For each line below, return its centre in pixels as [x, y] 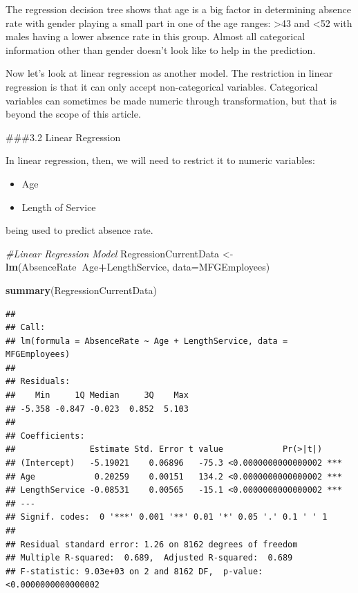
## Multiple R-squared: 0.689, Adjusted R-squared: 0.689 [149, 558]
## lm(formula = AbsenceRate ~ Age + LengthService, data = [147, 341]
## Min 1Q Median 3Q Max [97, 395]
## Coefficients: [45, 436]
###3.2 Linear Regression [63, 137]
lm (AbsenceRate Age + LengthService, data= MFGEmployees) [138, 267]
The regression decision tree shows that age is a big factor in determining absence [179, 9]
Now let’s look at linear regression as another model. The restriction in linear [169, 73]
